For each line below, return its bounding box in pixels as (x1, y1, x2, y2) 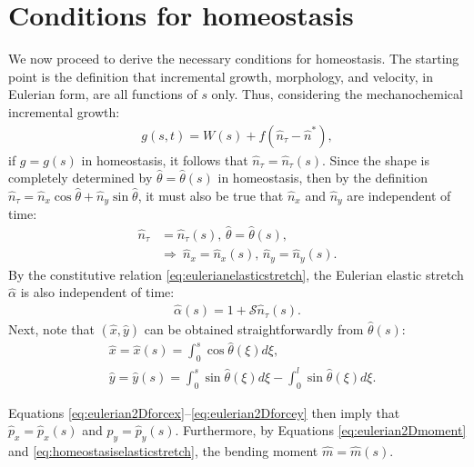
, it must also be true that (137, 185, 284, 204)
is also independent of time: (20, 283, 175, 302)
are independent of (347, 185, 451, 204)
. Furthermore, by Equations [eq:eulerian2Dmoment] (175, 421, 467, 440)
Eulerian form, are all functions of (8, 84, 197, 104)
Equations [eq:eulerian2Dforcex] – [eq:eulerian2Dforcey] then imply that (8, 402, 400, 422)
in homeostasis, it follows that (81, 150, 248, 169)
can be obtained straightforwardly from (144, 320, 364, 339)
